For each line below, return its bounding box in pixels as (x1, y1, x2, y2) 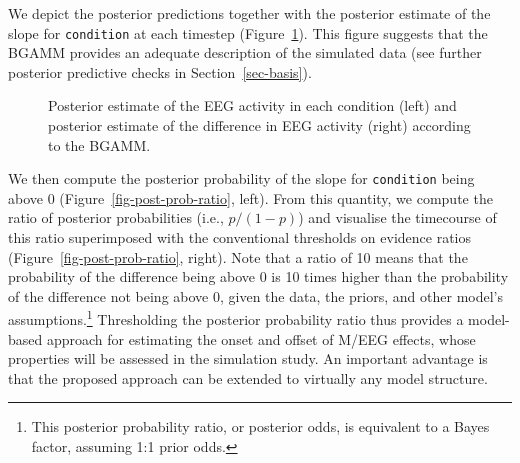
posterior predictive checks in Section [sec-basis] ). (8, 61, 312, 82)
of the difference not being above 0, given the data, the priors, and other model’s (8, 285, 503, 306)
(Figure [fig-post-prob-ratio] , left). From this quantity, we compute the (59, 187, 493, 208)
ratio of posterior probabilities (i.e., (8, 207, 224, 228)
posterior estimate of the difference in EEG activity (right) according (48, 115, 471, 136)
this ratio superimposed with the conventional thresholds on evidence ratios (8, 227, 472, 248)
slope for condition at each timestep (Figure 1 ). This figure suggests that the (8, 22, 488, 43)
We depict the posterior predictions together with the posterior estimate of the (8, 3, 491, 23)
